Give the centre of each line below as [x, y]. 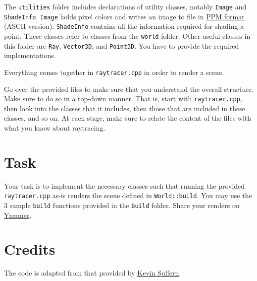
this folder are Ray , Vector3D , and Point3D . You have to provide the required [122, 45]
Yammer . [18, 215]
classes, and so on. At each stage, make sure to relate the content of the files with [128, 118]
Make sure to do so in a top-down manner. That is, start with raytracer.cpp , [123, 99]
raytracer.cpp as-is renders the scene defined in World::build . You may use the [128, 195]
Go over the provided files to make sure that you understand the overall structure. [129, 89]
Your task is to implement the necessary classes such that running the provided [125, 185]
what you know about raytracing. [55, 127]
